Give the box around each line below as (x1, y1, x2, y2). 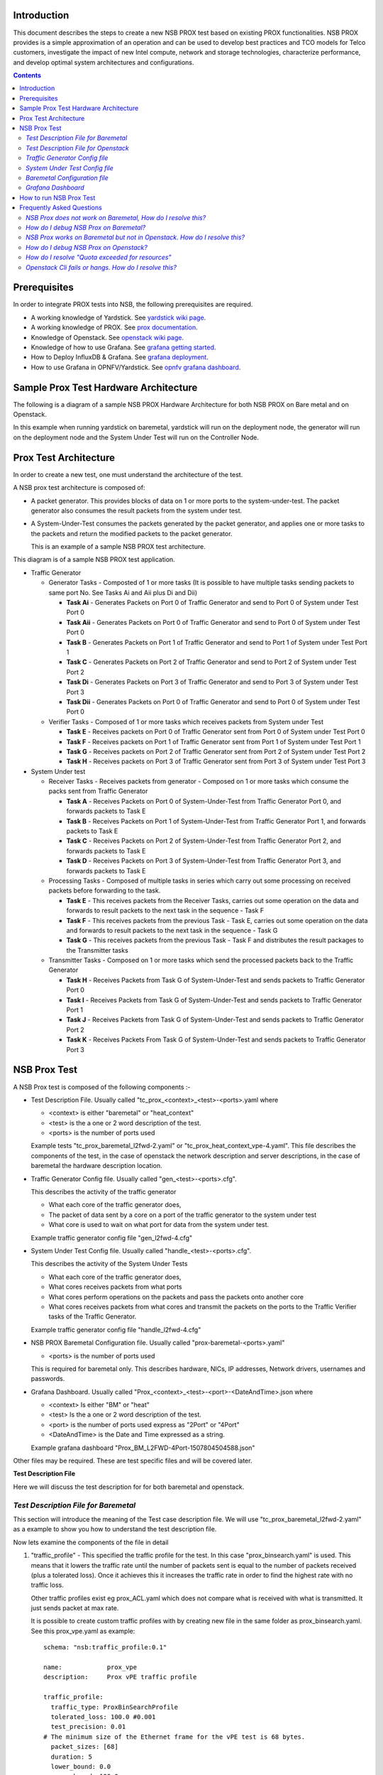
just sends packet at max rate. (30, 1604, 119, 1612)
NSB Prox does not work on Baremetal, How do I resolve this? (26, 213, 206, 222)
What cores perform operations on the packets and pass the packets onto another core (48, 1292, 304, 1301)
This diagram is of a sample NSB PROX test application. (13, 555, 175, 564)
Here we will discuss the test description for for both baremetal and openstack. (13, 1482, 245, 1491)
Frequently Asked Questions (19, 203, 102, 212)
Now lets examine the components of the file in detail (13, 1538, 169, 1546)
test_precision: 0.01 (50, 1722, 126, 1731)
